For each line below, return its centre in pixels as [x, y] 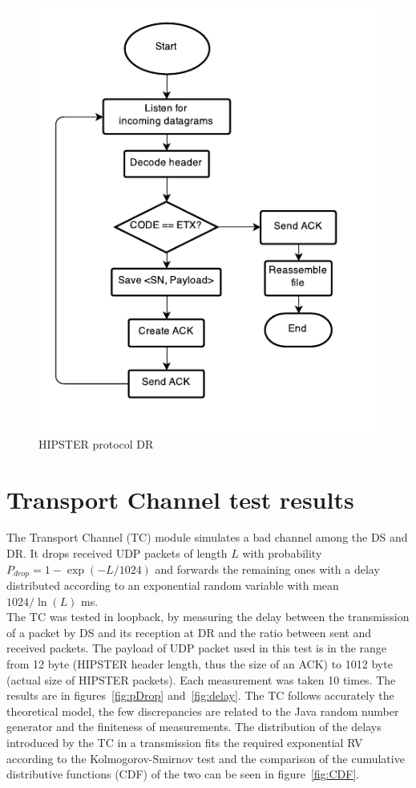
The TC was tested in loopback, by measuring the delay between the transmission [208, 617]
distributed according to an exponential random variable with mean [173, 585]
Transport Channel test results [180, 499]
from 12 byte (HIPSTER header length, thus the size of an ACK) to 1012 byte [200, 664]
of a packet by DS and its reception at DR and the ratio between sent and [189, 632]
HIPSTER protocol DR [96, 443]
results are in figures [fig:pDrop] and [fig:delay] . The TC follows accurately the [200, 695]
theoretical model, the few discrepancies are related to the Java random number [203, 711]
